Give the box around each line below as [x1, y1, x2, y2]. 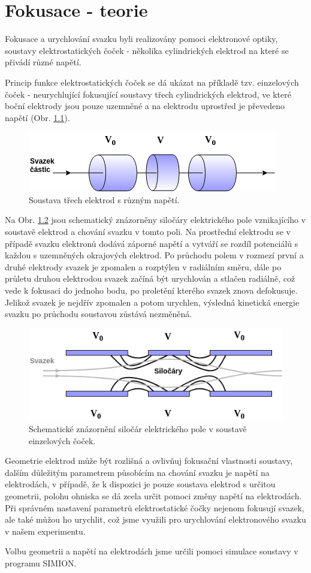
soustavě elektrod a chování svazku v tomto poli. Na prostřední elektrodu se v [5, 225, 291, 238]
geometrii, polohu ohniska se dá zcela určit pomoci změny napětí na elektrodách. [5, 490, 302, 502]
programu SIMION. [5, 556, 77, 569]
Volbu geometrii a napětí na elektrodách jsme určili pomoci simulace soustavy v [5, 545, 298, 557]
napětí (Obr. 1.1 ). [5, 111, 70, 123]
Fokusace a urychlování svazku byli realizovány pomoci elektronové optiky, [5, 32, 278, 45]
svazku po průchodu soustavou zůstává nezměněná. [5, 307, 192, 320]
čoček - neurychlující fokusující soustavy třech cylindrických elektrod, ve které [5, 88, 291, 100]
